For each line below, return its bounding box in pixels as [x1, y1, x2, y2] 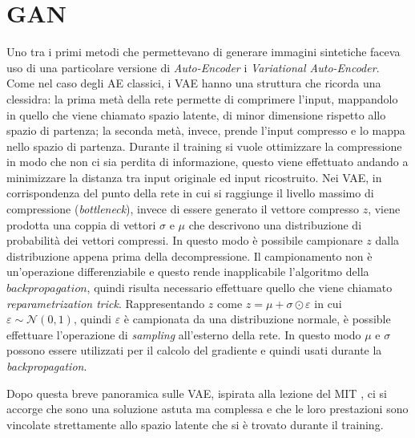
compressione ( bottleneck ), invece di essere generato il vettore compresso [6, 201, 359, 217]
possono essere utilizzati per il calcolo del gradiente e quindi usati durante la [6, 342, 382, 359]
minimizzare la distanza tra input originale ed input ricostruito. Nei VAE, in [6, 168, 382, 185]
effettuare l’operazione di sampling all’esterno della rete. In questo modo [6, 326, 361, 343]
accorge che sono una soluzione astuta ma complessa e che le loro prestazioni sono [6, 400, 409, 417]
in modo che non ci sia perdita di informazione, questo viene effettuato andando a [6, 153, 409, 170]
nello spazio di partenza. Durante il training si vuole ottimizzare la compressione [6, 137, 402, 154]
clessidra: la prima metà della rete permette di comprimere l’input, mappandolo [6, 90, 398, 107]
